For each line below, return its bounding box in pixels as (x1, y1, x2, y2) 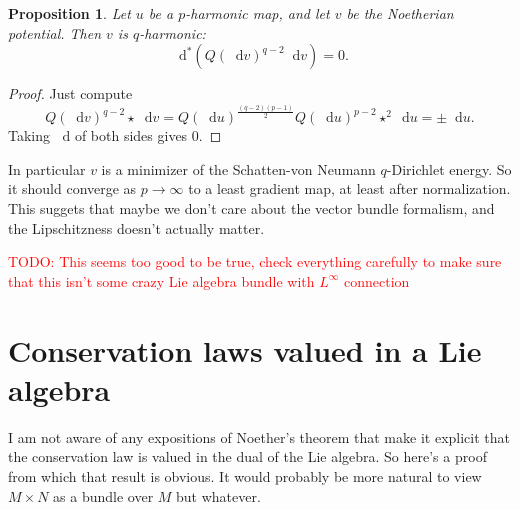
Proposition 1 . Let (8, 3, 131, 23)
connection (344, 270, 410, 291)
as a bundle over (53, 485, 154, 506)
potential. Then (8, 22, 102, 43)
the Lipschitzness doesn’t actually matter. (8, 217, 265, 238)
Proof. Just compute (8, 83, 133, 104)
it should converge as (8, 178, 137, 199)
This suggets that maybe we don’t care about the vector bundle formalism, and (8, 198, 495, 219)
